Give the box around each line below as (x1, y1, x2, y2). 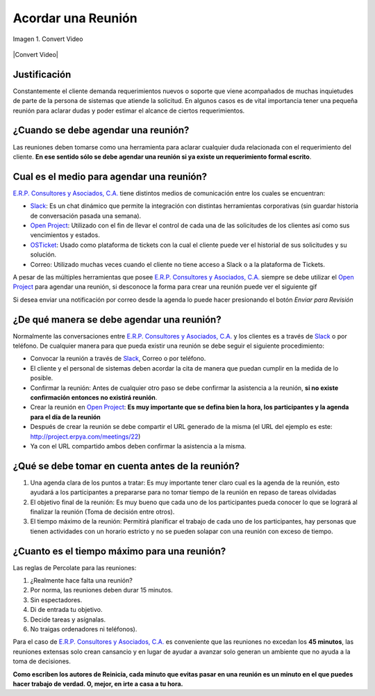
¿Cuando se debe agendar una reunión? (12, 124, 190, 136)
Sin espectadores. (30, 595, 83, 604)
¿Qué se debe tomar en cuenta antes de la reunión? (12, 460, 240, 472)
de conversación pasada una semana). (30, 211, 142, 220)
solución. (30, 250, 57, 259)
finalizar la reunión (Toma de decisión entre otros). (30, 508, 175, 516)
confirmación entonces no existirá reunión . (30, 393, 158, 401)
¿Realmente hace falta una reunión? (30, 576, 133, 585)
